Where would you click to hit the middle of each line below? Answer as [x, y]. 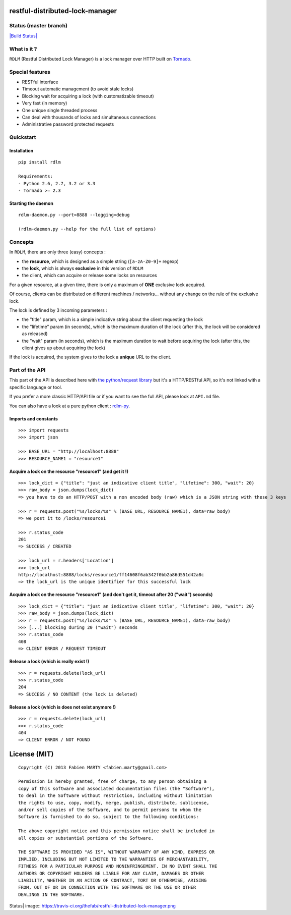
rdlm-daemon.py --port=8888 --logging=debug [74, 215]
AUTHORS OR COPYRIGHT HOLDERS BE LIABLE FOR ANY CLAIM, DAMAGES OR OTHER [111, 873]
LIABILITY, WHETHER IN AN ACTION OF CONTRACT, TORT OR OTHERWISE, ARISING [113, 880]
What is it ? [23, 49]
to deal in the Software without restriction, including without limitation [115, 796]
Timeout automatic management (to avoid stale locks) [78, 89]
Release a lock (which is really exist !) [49, 662]
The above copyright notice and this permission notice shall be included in [117, 831]
